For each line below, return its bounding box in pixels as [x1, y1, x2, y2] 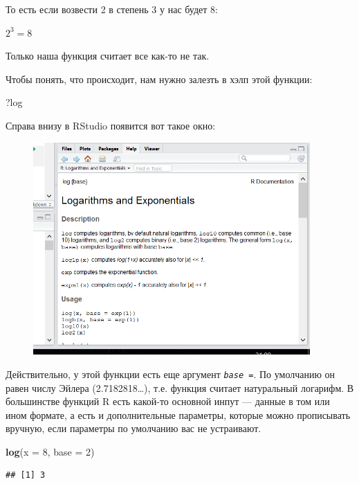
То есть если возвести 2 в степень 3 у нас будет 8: [6, 2, 218, 16]
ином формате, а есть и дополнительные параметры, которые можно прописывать [6, 407, 351, 422]
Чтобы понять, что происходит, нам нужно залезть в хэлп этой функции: [6, 71, 313, 86]
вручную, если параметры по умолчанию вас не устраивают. [6, 421, 261, 436]
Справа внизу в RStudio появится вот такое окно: [6, 118, 216, 132]
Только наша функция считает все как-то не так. [6, 48, 210, 63]
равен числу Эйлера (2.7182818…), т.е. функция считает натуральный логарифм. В [6, 380, 354, 395]
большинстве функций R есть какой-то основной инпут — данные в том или [6, 394, 330, 409]
